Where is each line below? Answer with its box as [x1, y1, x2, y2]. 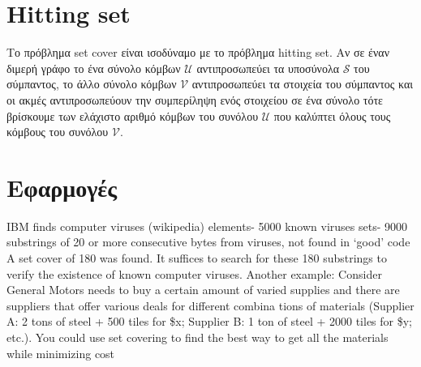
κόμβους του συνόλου [6, 123, 109, 140]
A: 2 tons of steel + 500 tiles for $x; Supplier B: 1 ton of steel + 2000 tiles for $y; [6, 313, 412, 330]
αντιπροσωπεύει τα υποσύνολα [196, 59, 340, 76]
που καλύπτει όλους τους [273, 107, 391, 124]
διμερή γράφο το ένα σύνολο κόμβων [6, 59, 181, 76]
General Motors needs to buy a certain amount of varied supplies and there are [6, 281, 400, 298]
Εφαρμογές [6, 170, 117, 203]
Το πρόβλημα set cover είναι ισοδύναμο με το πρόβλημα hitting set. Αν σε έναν [6, 44, 389, 61]
